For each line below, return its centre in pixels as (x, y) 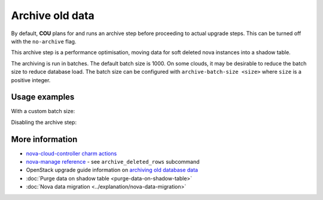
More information (44, 139)
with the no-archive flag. (44, 41)
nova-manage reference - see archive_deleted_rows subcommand (113, 162)
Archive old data (53, 15)
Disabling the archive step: (44, 122)
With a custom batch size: (43, 111)
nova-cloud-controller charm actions (71, 153)
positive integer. (31, 80)
